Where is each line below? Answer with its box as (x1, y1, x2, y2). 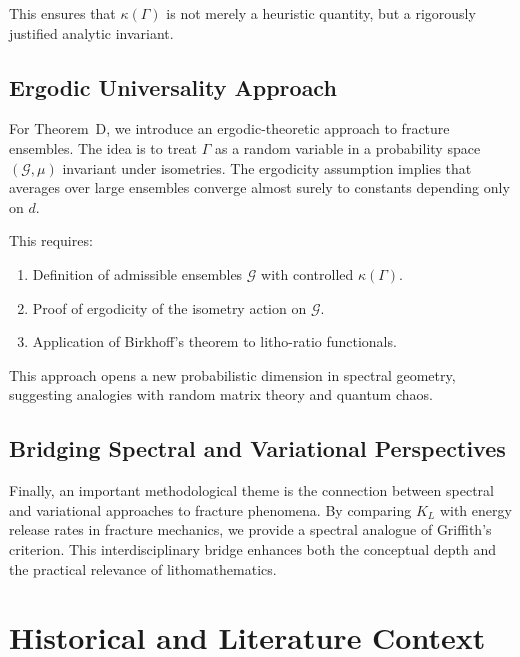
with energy (439, 499, 512, 520)
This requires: (9, 230, 93, 251)
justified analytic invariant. (9, 22, 174, 43)
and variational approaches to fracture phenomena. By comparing (9, 499, 412, 520)
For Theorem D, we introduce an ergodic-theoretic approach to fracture (9, 118, 450, 139)
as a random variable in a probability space (215, 137, 481, 158)
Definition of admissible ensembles (32, 263, 243, 284)
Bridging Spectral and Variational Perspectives (9, 433, 506, 464)
